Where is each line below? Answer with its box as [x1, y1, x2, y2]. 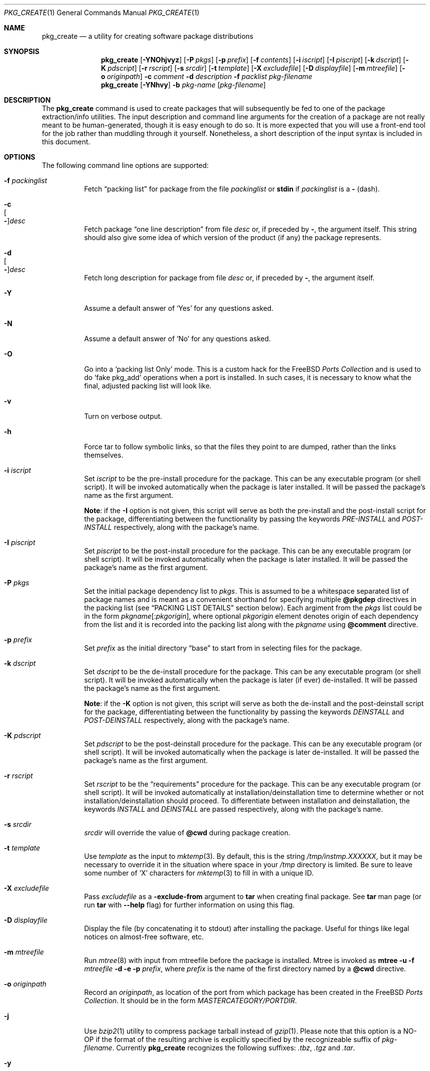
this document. [42, 137, 90, 146]
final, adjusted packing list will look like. [84, 382, 212, 390]
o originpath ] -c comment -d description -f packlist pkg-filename [101, 72, 313, 81]
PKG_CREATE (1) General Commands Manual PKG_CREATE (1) [4, 8, 200, 17]
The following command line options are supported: [42, 161, 209, 169]
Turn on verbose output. [84, 412, 162, 420]
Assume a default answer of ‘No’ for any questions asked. [84, 334, 271, 343]
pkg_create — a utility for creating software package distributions [42, 32, 253, 40]
